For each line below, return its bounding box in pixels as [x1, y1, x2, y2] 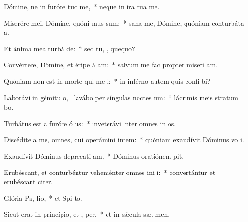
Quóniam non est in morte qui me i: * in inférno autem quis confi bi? [4, 76, 211, 86]
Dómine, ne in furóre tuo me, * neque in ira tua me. [4, 1, 160, 11]
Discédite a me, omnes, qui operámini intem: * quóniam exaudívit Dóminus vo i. [4, 134, 244, 144]
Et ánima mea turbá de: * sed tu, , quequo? [4, 43, 135, 53]
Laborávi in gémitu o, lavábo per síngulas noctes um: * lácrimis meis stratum [4, 92, 238, 102]
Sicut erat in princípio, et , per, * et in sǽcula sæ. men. [4, 209, 170, 219]
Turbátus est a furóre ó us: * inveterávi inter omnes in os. [4, 118, 176, 128]
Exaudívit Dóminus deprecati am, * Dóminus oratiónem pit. [4, 150, 184, 160]
